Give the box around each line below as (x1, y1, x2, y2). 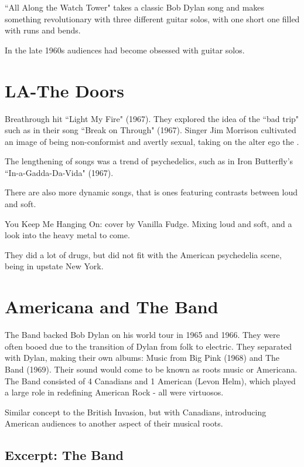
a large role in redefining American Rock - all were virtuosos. (5, 386, 224, 398)
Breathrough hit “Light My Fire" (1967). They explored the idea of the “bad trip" (5, 112, 299, 124)
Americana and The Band (5, 295, 218, 319)
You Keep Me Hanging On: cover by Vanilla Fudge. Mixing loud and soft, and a (5, 217, 292, 229)
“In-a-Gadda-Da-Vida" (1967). (5, 166, 114, 178)
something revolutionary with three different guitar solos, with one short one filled (5, 12, 300, 25)
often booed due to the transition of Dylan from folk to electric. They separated (5, 340, 292, 352)
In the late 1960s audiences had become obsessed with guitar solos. (5, 43, 245, 56)
